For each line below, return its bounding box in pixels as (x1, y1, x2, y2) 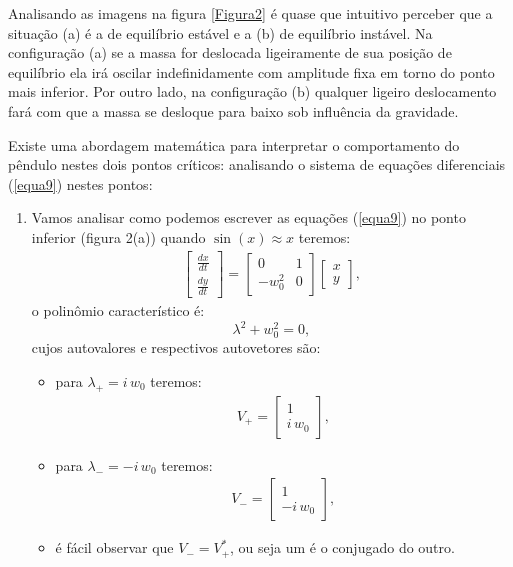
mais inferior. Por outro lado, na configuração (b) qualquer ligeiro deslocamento (8, 81, 497, 102)
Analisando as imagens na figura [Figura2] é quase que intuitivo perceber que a (8, 3, 493, 23)
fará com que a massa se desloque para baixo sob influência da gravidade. (8, 100, 459, 121)
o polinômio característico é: (31, 300, 205, 321)
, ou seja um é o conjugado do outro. (230, 537, 455, 558)
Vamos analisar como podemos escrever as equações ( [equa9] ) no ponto (31, 207, 466, 228)
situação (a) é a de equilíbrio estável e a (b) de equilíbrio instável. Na (8, 22, 433, 43)
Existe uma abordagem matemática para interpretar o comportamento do (8, 134, 460, 155)
